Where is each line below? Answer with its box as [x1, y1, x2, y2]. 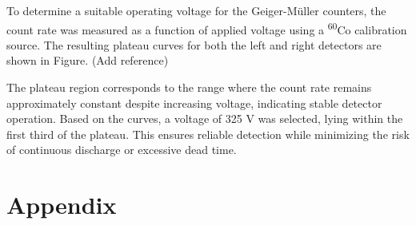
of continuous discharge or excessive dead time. [6, 141, 237, 158]
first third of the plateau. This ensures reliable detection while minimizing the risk [6, 125, 410, 142]
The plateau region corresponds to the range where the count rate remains [6, 79, 372, 96]
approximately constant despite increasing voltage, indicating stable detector [6, 94, 382, 111]
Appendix [6, 188, 117, 221]
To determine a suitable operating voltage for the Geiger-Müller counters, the [6, 2, 386, 18]
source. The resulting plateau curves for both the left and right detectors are [6, 36, 382, 53]
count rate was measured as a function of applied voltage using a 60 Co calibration [6, 18, 407, 37]
